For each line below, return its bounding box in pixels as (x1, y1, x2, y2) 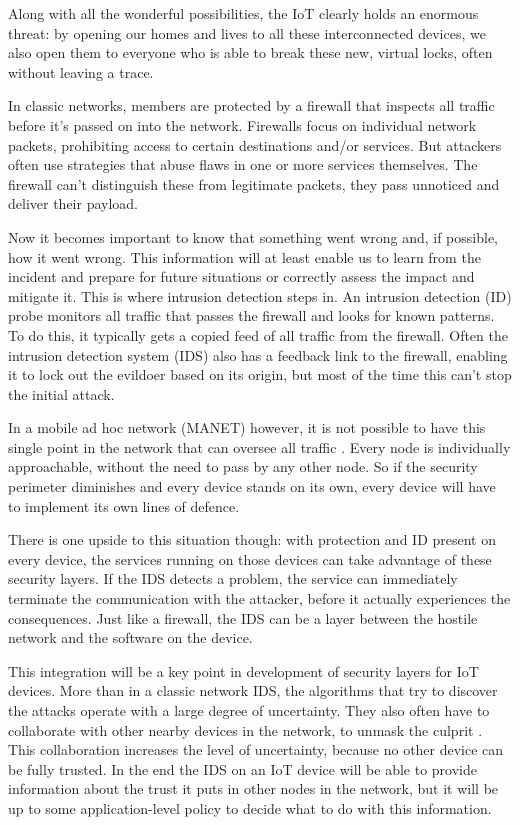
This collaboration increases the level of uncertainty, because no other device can (8, 739, 504, 760)
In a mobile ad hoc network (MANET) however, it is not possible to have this (8, 417, 486, 438)
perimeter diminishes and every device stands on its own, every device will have (8, 476, 496, 497)
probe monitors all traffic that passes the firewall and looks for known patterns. (8, 305, 495, 326)
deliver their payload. (8, 193, 138, 214)
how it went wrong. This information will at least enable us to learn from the (8, 246, 481, 267)
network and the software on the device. (8, 627, 253, 648)
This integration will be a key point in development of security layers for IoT (8, 660, 479, 681)
